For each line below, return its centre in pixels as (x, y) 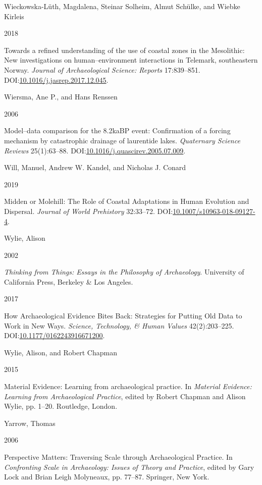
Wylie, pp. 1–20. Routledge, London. (61, 406)
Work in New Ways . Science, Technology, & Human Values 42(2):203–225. (119, 325)
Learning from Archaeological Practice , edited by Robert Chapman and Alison (125, 396)
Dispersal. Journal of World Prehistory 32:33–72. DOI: (89, 211)
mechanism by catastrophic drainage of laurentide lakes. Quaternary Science (122, 140)
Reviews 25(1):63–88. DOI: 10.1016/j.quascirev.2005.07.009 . (95, 150)
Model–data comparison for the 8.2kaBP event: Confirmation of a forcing (117, 130)
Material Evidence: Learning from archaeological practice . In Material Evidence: (128, 386)
